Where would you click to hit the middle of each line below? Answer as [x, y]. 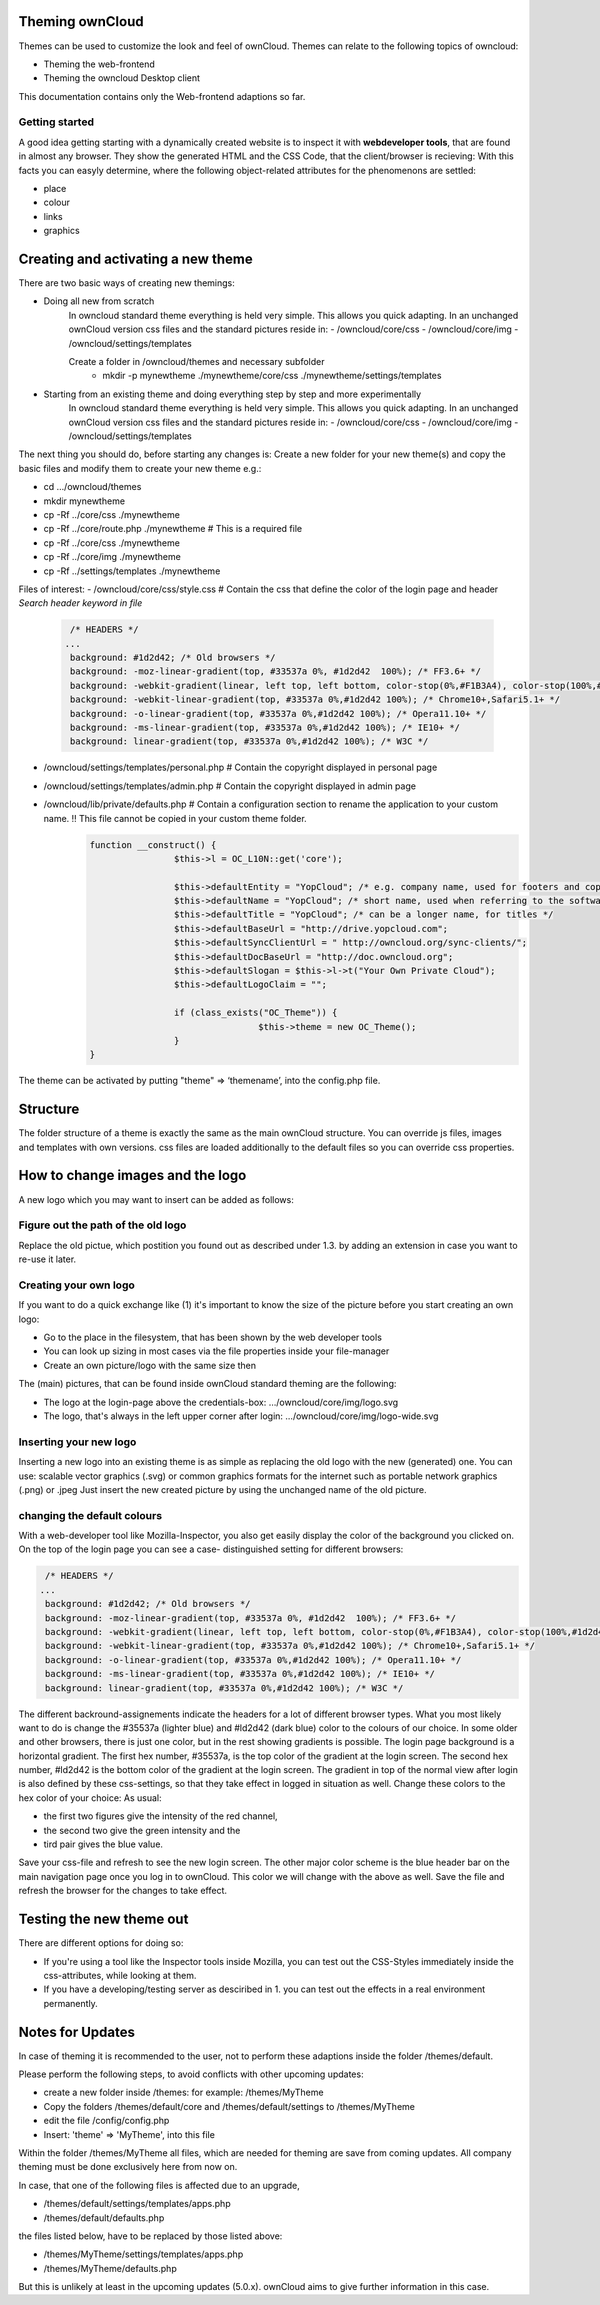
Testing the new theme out [103, 1919]
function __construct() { [153, 844]
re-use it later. [47, 1259]
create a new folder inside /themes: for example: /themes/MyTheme [183, 2092]
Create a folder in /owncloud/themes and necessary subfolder [196, 362]
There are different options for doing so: [101, 1943]
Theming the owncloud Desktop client [121, 78]
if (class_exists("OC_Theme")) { [255, 1013]
